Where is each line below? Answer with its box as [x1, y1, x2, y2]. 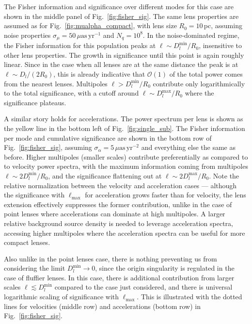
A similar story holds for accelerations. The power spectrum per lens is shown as [4, 113, 243, 124]
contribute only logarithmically [153, 78, 245, 88]
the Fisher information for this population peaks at [4, 40, 156, 50]
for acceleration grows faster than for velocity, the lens [85, 190, 246, 200]
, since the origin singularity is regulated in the [95, 263, 235, 273]
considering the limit [4, 263, 65, 273]
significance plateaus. [4, 97, 66, 107]
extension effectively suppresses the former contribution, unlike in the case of [4, 199, 232, 209]
